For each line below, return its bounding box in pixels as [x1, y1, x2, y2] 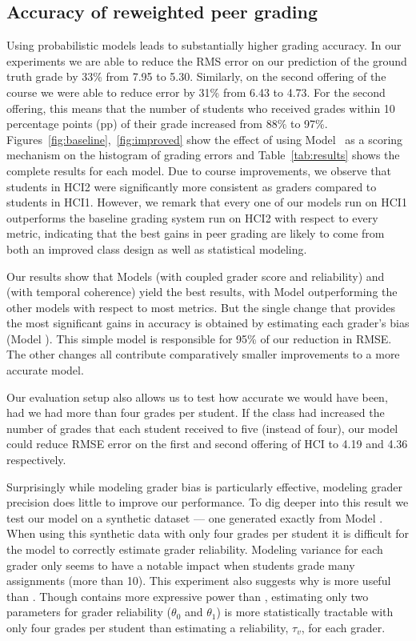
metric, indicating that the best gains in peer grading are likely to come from [6, 225, 385, 242]
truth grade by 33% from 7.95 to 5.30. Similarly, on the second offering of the [6, 68, 386, 85]
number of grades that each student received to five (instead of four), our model [6, 419, 398, 436]
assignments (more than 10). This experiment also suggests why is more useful [6, 572, 391, 589]
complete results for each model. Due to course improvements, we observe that [6, 162, 391, 178]
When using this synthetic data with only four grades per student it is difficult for [6, 525, 410, 542]
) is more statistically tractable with [216, 603, 394, 620]
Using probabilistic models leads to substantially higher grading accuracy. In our [6, 37, 402, 54]
